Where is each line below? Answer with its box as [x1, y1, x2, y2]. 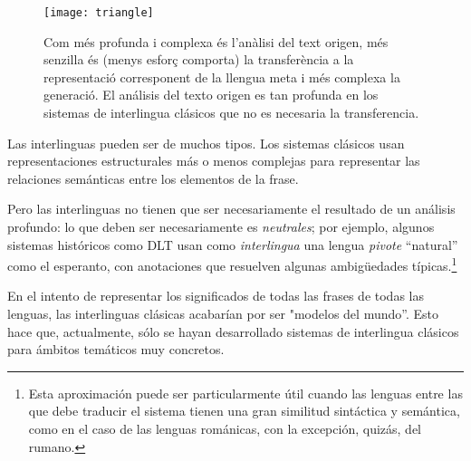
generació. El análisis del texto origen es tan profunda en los [43, 85, 379, 104]
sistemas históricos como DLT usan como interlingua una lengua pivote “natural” [7, 235, 458, 254]
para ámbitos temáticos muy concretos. [7, 340, 225, 359]
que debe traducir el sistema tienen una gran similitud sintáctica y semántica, [28, 401, 460, 420]
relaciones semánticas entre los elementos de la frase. [7, 168, 299, 187]
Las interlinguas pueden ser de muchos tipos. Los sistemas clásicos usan [7, 133, 405, 152]
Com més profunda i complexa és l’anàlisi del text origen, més [43, 32, 389, 51]
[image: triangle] [43, 6, 154, 19]
